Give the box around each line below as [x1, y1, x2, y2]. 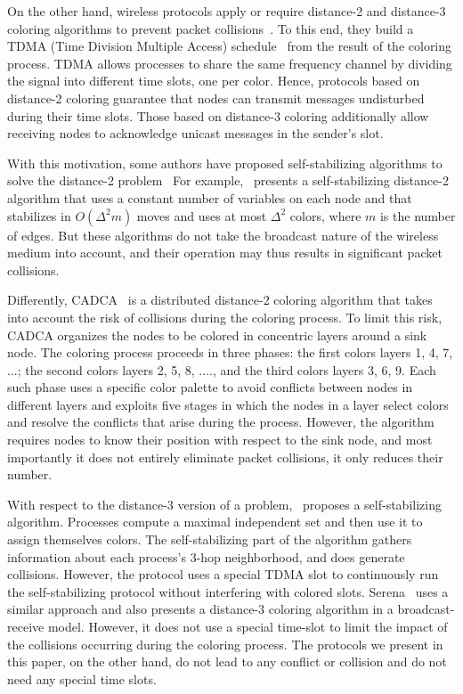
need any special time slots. [7, 669, 157, 688]
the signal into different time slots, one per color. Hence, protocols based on [7, 71, 420, 90]
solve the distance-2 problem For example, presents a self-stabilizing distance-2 [7, 171, 449, 190]
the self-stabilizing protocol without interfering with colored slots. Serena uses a [7, 582, 449, 600]
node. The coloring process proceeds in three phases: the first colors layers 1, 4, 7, [7, 343, 453, 362]
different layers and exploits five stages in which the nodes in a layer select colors [7, 395, 449, 413]
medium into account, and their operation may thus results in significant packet [7, 243, 443, 262]
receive [7, 617, 45, 635]
